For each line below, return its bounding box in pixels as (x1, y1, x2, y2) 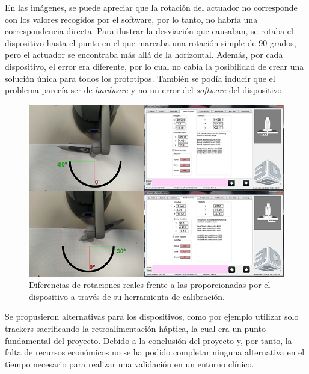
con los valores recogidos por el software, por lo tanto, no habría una (5, 13, 258, 25)
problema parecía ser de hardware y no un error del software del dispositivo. (5, 84, 284, 96)
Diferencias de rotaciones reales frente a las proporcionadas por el (29, 278, 271, 291)
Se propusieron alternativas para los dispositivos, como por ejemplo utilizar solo (5, 310, 299, 323)
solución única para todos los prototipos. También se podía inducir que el (5, 72, 275, 84)
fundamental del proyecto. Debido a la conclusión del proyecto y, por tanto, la (5, 334, 292, 346)
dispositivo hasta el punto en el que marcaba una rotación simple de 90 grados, (5, 36, 296, 49)
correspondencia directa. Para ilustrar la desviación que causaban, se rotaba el (5, 25, 293, 37)
